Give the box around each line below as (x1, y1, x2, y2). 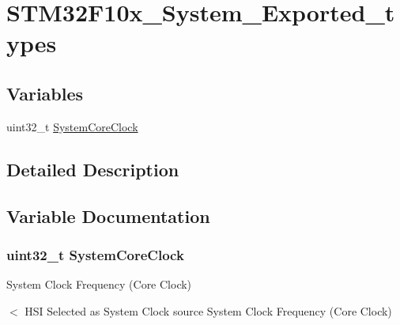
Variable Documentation (6, 203, 210, 228)
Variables (6, 81, 84, 105)
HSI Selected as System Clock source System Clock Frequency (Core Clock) (25, 302, 392, 319)
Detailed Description (6, 157, 179, 181)
